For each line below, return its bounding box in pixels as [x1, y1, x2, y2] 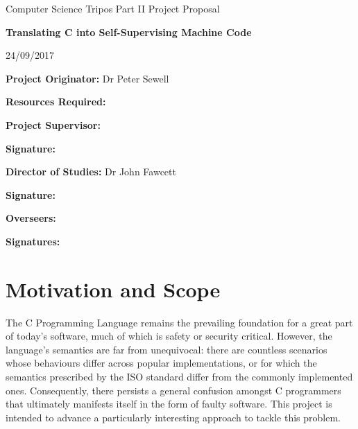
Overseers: [6, 211, 56, 225]
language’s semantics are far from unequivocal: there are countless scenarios [6, 342, 327, 356]
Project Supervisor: [6, 117, 101, 132]
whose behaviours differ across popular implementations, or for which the [6, 356, 317, 370]
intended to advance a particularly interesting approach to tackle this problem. [6, 410, 341, 424]
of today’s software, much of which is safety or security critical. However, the [6, 329, 332, 343]
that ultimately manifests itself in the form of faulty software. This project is [6, 396, 332, 411]
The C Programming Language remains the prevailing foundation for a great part [6, 315, 353, 329]
